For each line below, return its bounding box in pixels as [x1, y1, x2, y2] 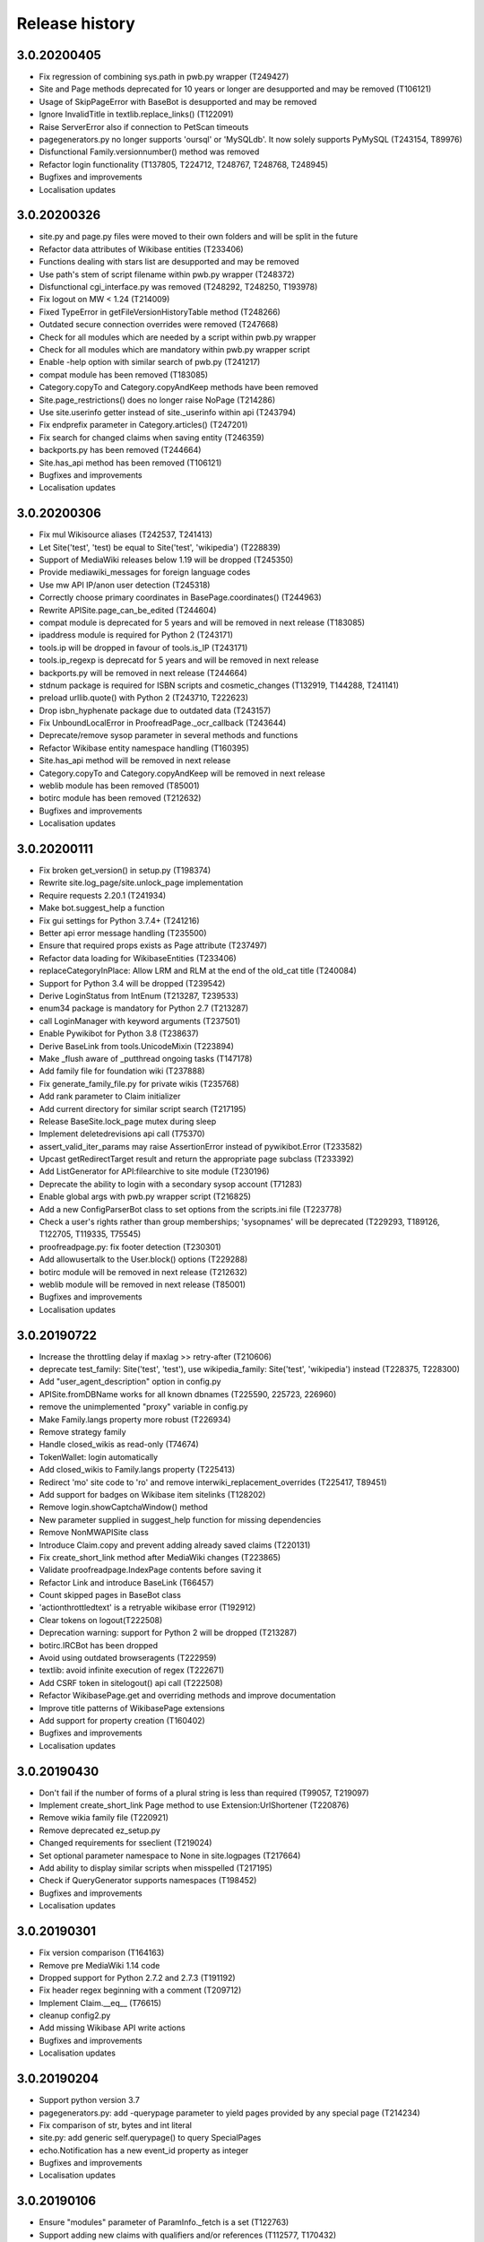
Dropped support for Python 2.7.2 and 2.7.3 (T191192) [39, 1972, 237, 1983]
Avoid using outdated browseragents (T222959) [39, 1653, 217, 1664]
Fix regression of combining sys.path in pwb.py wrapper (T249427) [39, 72, 290, 83]
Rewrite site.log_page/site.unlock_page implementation [39, 877, 244, 888]
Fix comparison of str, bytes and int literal [39, 2119, 193, 2130]
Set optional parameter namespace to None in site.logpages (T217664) [39, 1850, 301, 1861]
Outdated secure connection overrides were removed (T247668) [39, 319, 279, 330]
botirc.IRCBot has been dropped [39, 1639, 159, 1650]
